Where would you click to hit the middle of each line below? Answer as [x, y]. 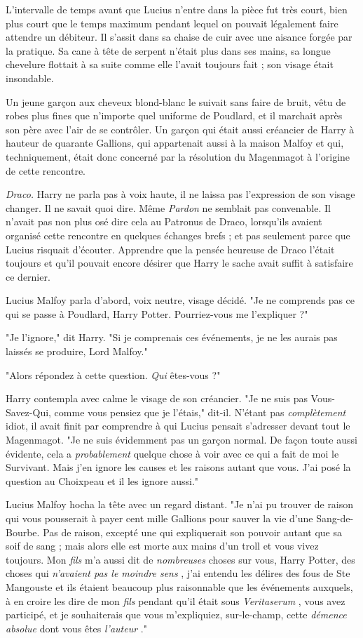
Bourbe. [23, 532]
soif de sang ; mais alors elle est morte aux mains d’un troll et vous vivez [162, 546]
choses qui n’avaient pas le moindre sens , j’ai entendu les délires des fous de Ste [178, 573]
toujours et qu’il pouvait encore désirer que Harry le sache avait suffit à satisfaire [179, 263]
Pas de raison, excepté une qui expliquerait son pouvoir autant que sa [192, 532]
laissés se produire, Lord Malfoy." [77, 351]
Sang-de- [335, 518]
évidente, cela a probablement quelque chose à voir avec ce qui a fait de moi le [172, 453]
